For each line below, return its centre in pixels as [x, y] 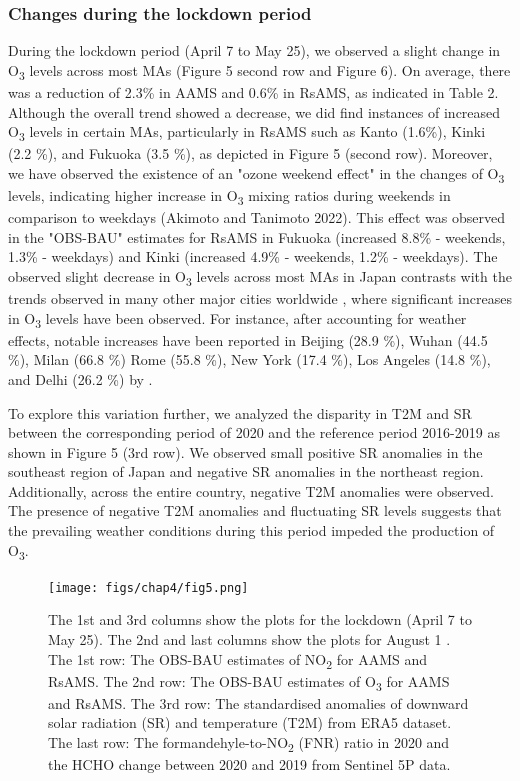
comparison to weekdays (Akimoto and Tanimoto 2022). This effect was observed [257, 217]
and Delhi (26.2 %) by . [80, 378]
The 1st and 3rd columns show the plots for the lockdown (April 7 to [260, 619]
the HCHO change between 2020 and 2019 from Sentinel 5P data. [249, 764]
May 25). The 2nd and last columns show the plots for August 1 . [249, 639]
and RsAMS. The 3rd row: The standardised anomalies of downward [258, 702]
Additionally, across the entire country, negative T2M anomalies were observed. [251, 490]
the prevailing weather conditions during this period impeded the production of [251, 530]
